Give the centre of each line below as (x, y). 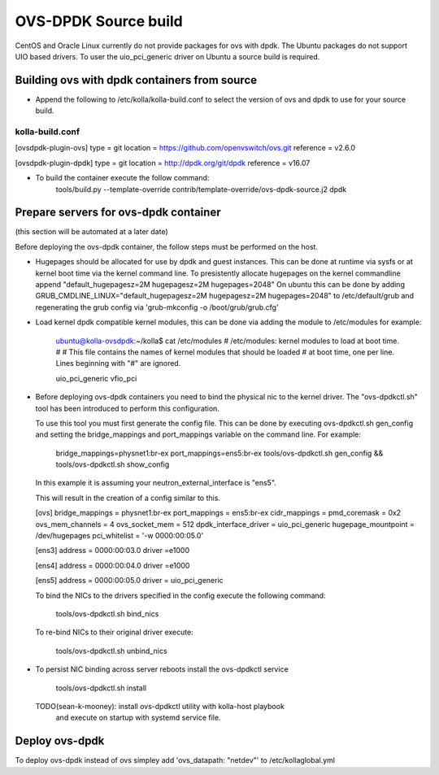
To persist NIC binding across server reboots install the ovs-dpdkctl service (162, 669)
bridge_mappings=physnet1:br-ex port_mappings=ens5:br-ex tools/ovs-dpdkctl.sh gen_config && (219, 453)
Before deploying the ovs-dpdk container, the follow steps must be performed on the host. (167, 246)
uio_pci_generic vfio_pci (96, 378)
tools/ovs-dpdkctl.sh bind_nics (107, 614)
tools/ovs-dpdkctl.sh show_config (113, 464)
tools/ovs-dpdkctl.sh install (101, 688)
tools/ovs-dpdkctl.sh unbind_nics (111, 651)
